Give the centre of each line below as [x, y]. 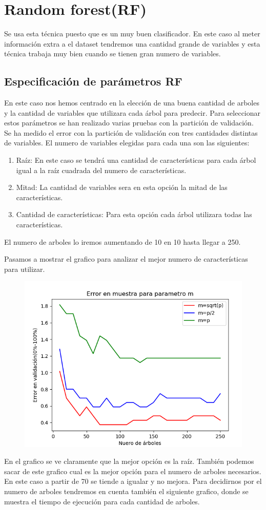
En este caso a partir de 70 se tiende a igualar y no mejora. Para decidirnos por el [133, 481]
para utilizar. [25, 269]
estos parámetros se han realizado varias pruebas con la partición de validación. [129, 123]
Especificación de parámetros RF [93, 81]
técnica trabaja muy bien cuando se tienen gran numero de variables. [112, 54]
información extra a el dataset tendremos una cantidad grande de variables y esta [132, 43]
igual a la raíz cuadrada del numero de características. [101, 170]
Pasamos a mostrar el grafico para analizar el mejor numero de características [126, 259]
